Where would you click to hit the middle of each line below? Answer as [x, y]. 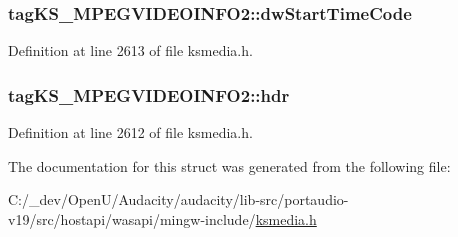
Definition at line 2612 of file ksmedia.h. [130, 132]
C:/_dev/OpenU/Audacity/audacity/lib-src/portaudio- [178, 199]
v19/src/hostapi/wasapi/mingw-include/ [132, 218]
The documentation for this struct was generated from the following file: [229, 165]
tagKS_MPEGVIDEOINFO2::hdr [149, 94]
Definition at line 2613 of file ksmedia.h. [130, 50]
